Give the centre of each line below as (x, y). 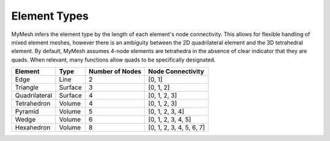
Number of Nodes (115, 71)
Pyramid (27, 112)
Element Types (50, 16)
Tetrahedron (33, 104)
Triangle (27, 87)
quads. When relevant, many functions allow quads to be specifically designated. (114, 60)
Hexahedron (33, 128)
